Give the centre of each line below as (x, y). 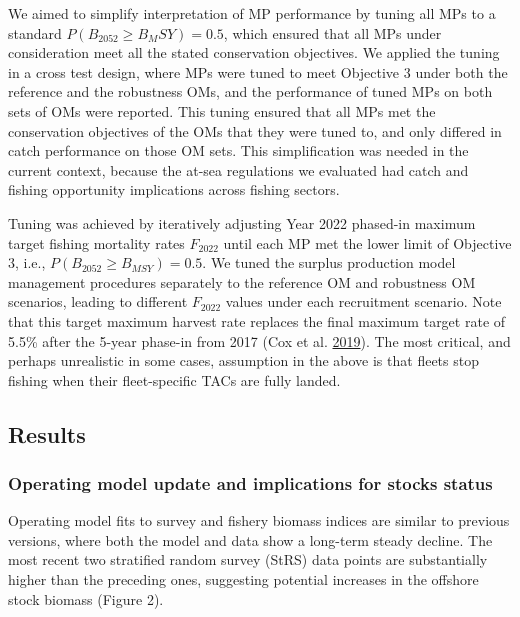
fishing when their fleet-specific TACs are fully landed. (174, 379)
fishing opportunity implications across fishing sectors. (174, 189)
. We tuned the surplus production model (329, 262)
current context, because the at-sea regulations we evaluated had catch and (238, 169)
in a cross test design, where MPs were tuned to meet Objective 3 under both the (258, 71)
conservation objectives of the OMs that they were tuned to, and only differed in (255, 130)
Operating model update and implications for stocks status (250, 482)
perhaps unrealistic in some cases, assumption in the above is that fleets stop (243, 360)
